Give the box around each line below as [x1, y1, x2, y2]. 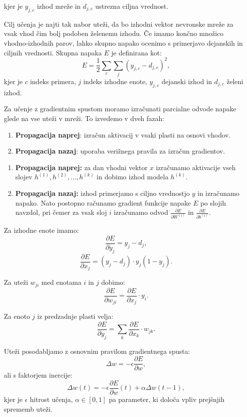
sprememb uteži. [4, 403, 53, 414]
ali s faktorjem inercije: [4, 370, 72, 380]
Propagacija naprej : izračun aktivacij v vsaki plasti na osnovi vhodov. [15, 129, 231, 139]
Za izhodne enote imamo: [4, 225, 79, 235]
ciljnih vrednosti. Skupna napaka [4, 47, 102, 57]
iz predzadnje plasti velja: [37, 311, 114, 321]
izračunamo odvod [114, 207, 168, 217]
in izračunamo [197, 188, 240, 198]
